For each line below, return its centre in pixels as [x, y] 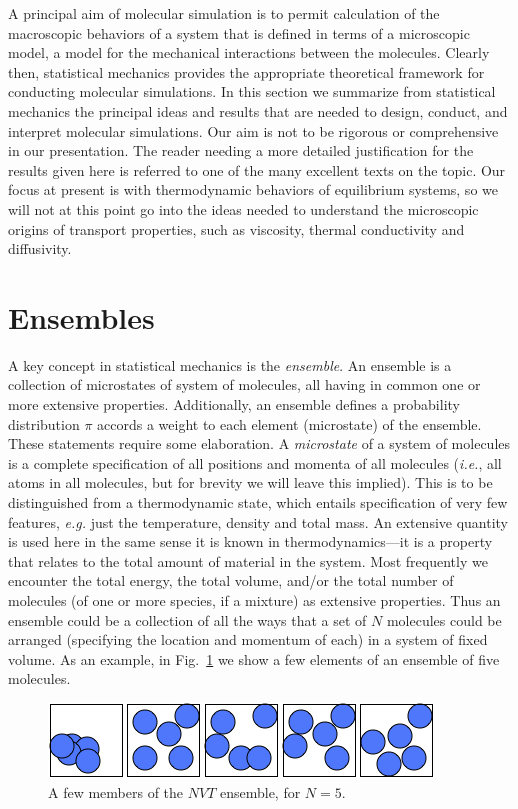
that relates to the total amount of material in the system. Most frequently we [248, 560]
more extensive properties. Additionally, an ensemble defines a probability [234, 404]
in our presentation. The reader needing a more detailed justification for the [241, 150]
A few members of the [116, 791]
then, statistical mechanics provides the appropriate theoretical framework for [246, 71]
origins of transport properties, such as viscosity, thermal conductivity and [236, 228]
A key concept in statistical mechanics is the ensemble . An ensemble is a [230, 364]
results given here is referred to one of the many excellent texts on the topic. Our [257, 169]
